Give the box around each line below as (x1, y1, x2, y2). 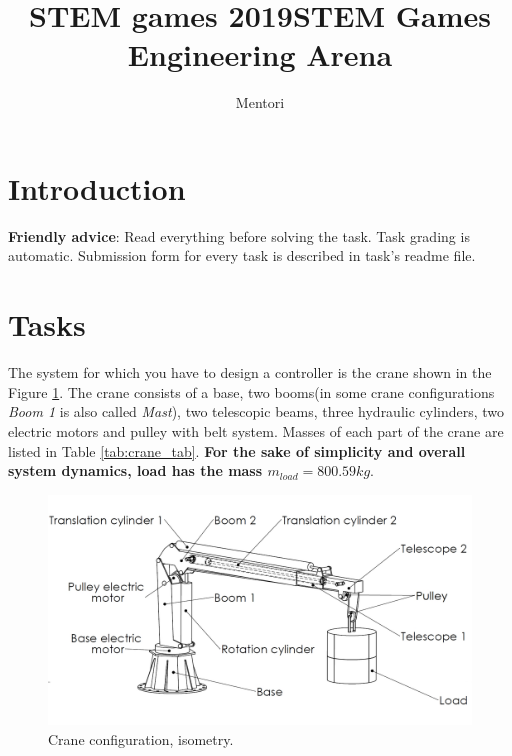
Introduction (8, 167, 186, 208)
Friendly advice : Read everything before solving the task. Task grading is (8, 225, 470, 246)
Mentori (235, 92, 285, 113)
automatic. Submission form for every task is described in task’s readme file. (8, 245, 476, 266)
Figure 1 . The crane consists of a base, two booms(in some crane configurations (8, 381, 495, 402)
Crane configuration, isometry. (48, 728, 234, 749)
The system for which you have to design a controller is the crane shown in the (8, 362, 492, 383)
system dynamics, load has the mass (8, 460, 263, 481)
